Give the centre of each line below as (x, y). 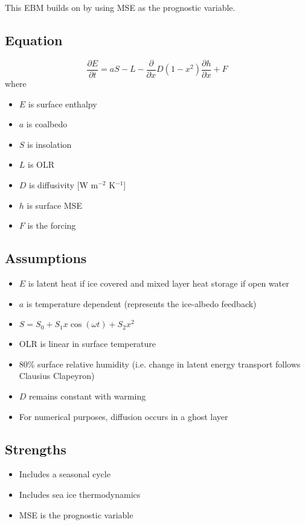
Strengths (36, 449)
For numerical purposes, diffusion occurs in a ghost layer (124, 416)
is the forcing (52, 225)
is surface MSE (54, 205)
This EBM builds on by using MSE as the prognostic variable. (120, 8)
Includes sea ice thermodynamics (80, 494)
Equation (34, 40)
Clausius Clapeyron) (57, 376)
